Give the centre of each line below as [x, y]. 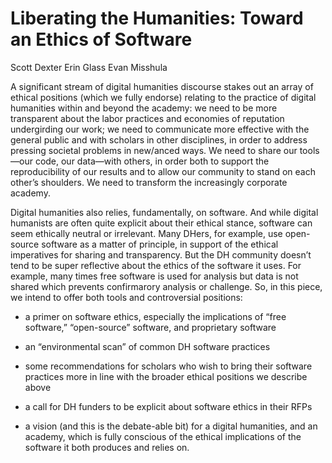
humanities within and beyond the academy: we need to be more [144, 108]
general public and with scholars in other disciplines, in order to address [159, 139]
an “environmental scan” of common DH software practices [147, 346]
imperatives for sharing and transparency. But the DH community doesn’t [161, 254]
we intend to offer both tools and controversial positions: [126, 297]
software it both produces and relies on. [107, 447]
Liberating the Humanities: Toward [157, 18]
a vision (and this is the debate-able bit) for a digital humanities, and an [171, 426]
